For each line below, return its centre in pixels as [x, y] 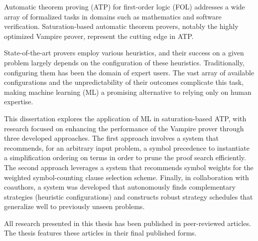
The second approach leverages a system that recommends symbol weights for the [129, 167]
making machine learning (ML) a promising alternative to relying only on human [128, 92]
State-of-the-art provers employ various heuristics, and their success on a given [124, 53]
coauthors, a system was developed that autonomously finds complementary [120, 187]
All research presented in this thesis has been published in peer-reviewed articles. [128, 223]
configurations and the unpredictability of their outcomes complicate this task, [124, 82]
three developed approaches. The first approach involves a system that [112, 138]
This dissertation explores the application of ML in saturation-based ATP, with [125, 118]
